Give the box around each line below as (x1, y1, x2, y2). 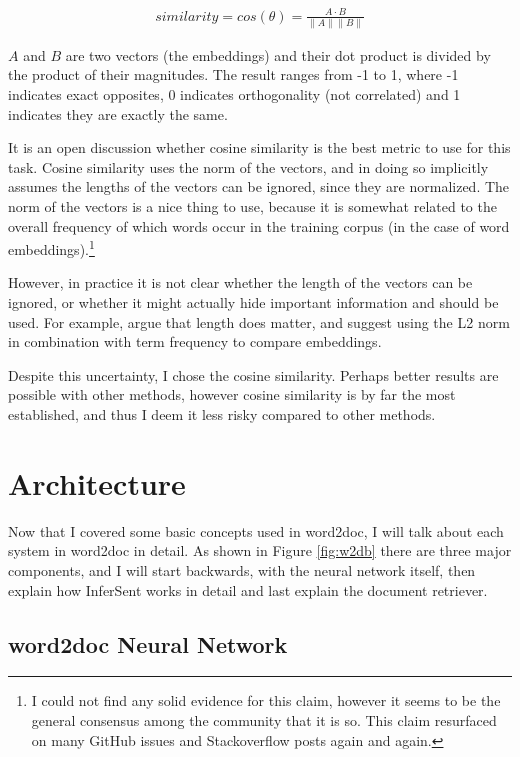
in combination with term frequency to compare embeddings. (8, 331, 382, 352)
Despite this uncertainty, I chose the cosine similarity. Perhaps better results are (8, 364, 499, 385)
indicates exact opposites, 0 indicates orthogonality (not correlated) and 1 (8, 84, 461, 105)
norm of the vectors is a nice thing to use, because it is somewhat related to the (8, 196, 497, 217)
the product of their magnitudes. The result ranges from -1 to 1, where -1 (8, 64, 459, 85)
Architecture (8, 462, 186, 503)
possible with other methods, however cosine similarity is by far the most (8, 384, 456, 405)
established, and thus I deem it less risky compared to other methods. (8, 404, 436, 425)
